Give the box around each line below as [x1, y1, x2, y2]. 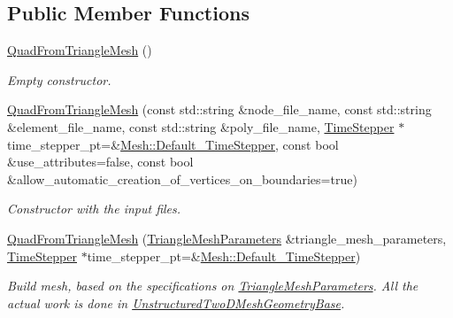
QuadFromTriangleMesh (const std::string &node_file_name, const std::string [7, 100, 432, 119]
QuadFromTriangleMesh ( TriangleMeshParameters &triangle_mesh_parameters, [7, 229, 447, 247]
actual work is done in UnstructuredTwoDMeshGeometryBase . [7, 293, 345, 312]
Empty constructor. [7, 70, 111, 89]
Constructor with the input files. [7, 199, 181, 218]
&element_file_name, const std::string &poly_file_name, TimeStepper [7, 117, 395, 136]
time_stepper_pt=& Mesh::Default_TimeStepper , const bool [7, 135, 339, 153]
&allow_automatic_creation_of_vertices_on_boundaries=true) [7, 169, 357, 188]
